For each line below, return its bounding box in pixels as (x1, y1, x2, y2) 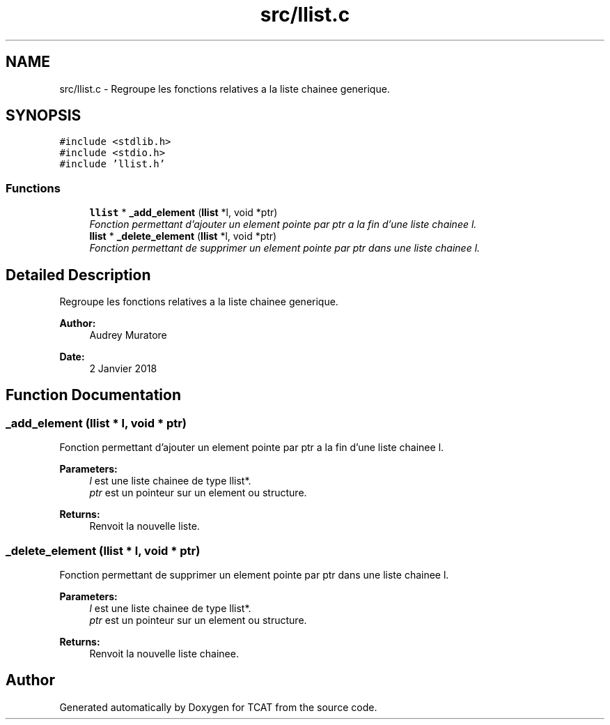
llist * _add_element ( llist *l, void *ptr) (89, 206, 278, 219)
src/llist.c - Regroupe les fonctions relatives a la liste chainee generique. (59, 82, 390, 95)
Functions (6, 181, 61, 195)
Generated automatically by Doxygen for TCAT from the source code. (59, 701, 377, 713)
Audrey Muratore (89, 329, 167, 342)
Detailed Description (6, 266, 151, 284)
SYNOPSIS (6, 107, 81, 125)
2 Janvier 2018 (89, 362, 157, 375)
